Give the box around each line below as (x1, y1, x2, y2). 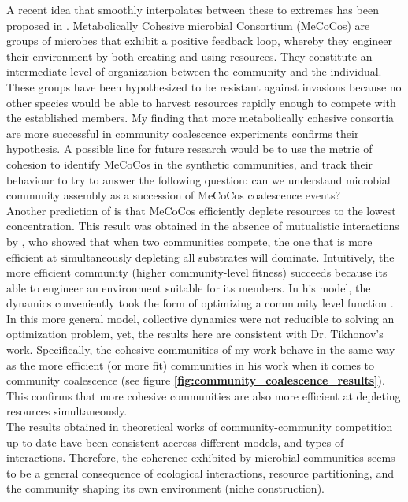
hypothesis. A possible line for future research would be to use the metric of (6, 140, 373, 157)
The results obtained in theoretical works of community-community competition (6, 418, 393, 435)
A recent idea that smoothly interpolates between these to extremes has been (6, 2, 379, 17)
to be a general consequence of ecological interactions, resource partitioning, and (6, 464, 394, 481)
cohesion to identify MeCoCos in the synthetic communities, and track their (6, 155, 373, 172)
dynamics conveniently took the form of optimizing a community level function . (6, 295, 394, 311)
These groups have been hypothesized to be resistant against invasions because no (6, 78, 402, 95)
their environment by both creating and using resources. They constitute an (6, 47, 373, 64)
